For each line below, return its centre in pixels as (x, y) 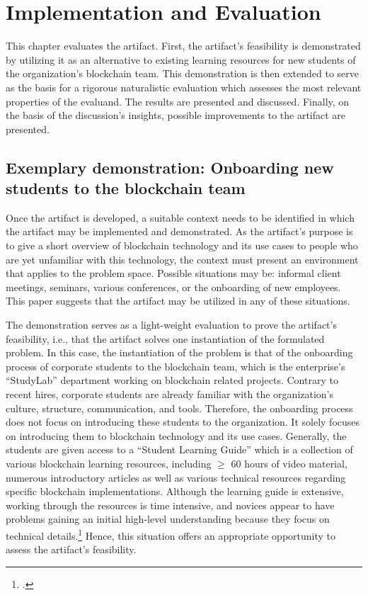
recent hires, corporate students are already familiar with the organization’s (170, 394)
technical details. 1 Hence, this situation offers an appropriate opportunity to (171, 534)
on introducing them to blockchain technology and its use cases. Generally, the (176, 435)
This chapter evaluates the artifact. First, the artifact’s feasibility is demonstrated (183, 46)
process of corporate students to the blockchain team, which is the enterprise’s (176, 366)
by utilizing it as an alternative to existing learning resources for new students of (181, 59)
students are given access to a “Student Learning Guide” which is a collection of (179, 449)
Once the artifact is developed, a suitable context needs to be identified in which (180, 217)
